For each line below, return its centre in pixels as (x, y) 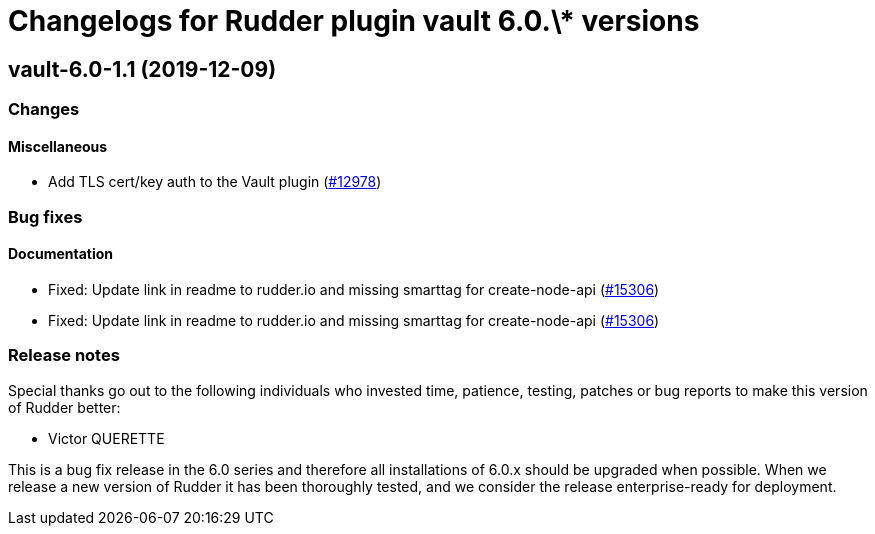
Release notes (64, 355)
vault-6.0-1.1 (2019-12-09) (142, 69)
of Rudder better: (64, 407)
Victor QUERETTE (106, 438)
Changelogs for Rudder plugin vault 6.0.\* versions (354, 21)
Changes (44, 109)
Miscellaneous (58, 146)
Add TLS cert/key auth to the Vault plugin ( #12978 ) (215, 182)
